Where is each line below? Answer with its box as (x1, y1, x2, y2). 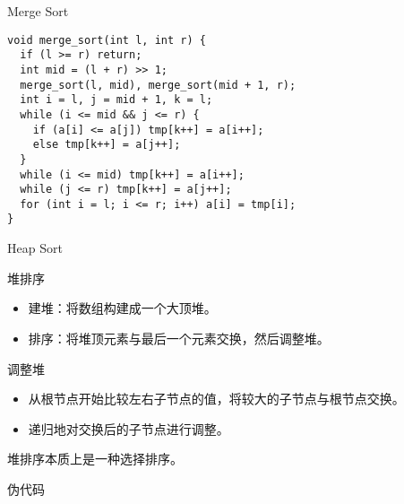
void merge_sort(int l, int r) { (7, 33, 206, 47)
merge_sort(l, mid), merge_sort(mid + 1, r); (20, 78, 297, 91)
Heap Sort (7, 239, 63, 257)
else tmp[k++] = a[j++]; (32, 138, 181, 152)
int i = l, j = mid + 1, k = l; (20, 93, 213, 107)
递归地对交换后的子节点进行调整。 (28, 419, 229, 438)
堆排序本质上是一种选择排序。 (7, 449, 183, 468)
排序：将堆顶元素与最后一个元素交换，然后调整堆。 (28, 328, 330, 347)
